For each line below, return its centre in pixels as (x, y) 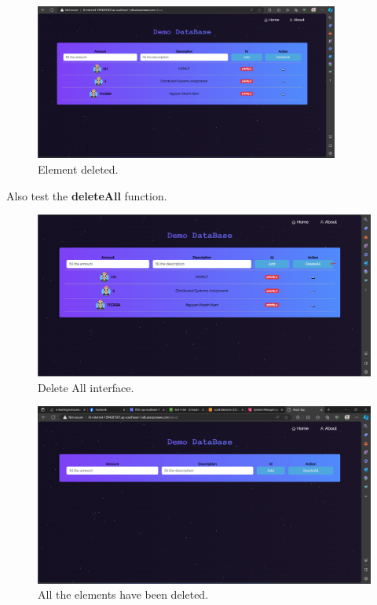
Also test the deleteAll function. (87, 195)
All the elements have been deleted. (123, 594)
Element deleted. (78, 169)
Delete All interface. (86, 387)
